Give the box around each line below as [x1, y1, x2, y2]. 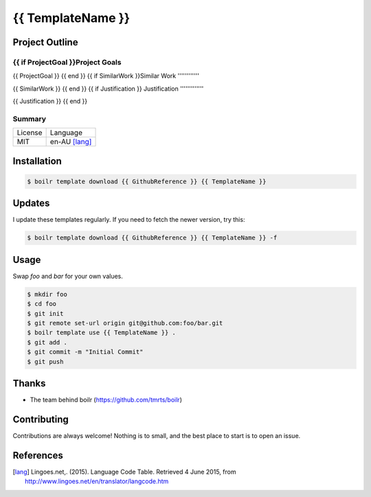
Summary [12, 114, 47, 124]
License [16, 128, 43, 137]
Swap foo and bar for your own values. [12, 272, 123, 280]
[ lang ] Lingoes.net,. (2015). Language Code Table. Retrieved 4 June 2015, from [12, 467, 236, 476]
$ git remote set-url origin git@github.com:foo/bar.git [27, 319, 223, 327]
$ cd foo [27, 300, 57, 308]
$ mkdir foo [27, 290, 68, 298]
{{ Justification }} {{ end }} [12, 97, 88, 106]
